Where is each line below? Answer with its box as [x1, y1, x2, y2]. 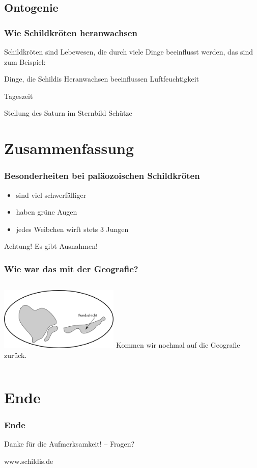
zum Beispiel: [4, 56, 46, 67]
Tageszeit [4, 90, 33, 101]
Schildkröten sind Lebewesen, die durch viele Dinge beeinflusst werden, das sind [4, 46, 253, 57]
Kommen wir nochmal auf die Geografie [116, 340, 240, 350]
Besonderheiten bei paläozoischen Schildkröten [4, 169, 200, 182]
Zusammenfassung [4, 138, 134, 159]
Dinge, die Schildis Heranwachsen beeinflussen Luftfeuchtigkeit [4, 73, 199, 84]
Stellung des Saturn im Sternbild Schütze [4, 108, 132, 118]
